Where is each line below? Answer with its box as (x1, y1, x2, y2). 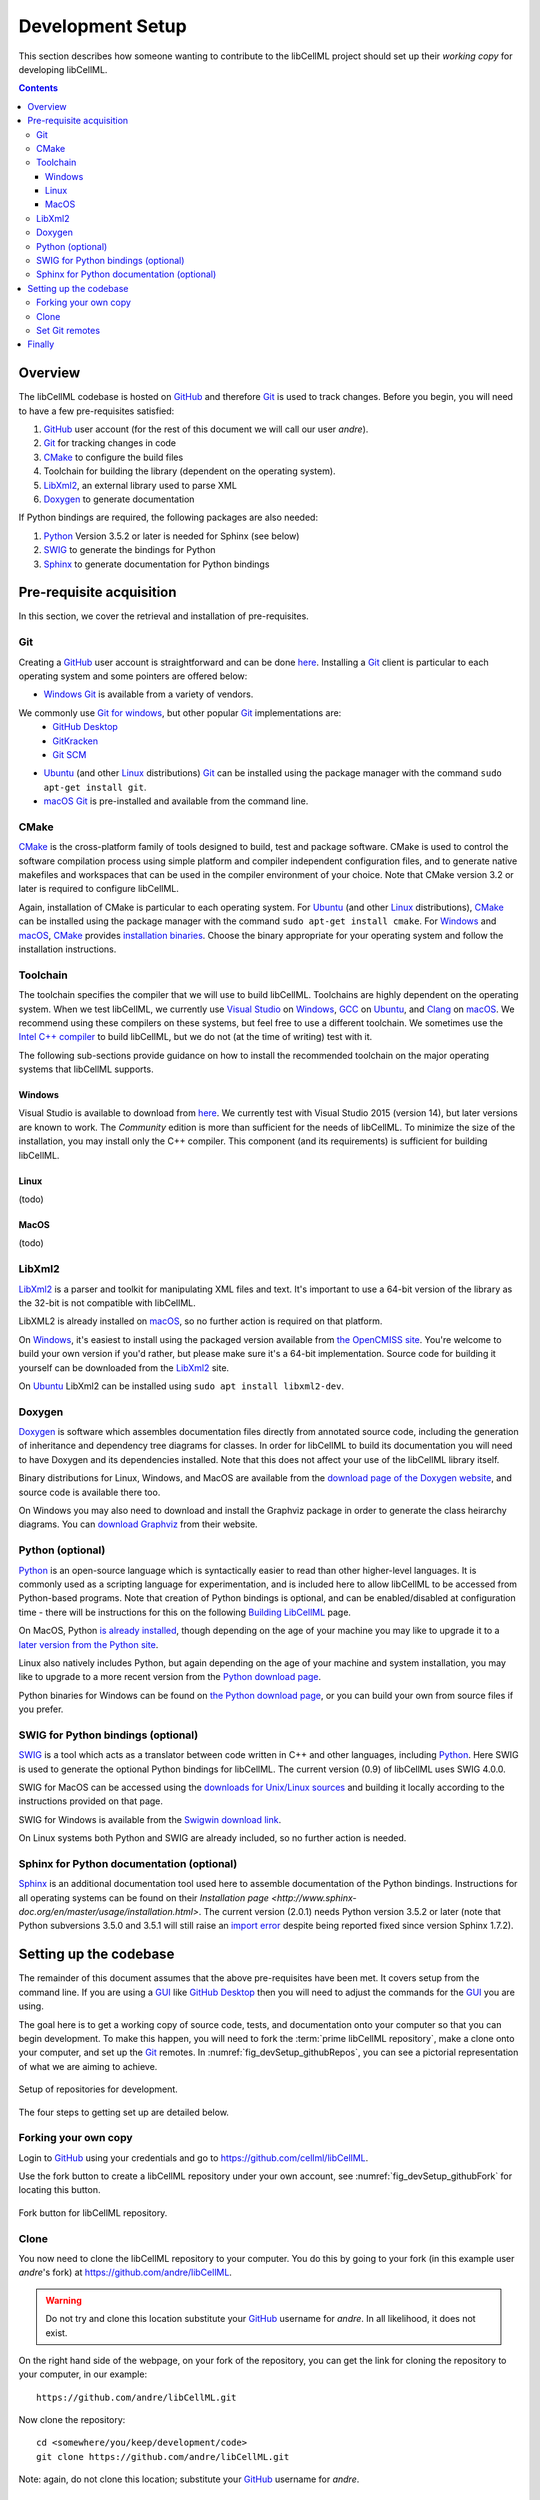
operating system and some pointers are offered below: (18, 670, 248, 682)
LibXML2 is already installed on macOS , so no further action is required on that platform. (18, 1315, 383, 1327)
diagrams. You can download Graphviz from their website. (18, 1518, 259, 1530)
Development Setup (18, 15, 187, 37)
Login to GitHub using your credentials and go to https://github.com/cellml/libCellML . (18, 2151, 369, 2164)
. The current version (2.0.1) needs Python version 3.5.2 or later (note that (198, 1906, 502, 1918)
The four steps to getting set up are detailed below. (18, 2106, 230, 2118)
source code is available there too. (18, 1486, 161, 1498)
